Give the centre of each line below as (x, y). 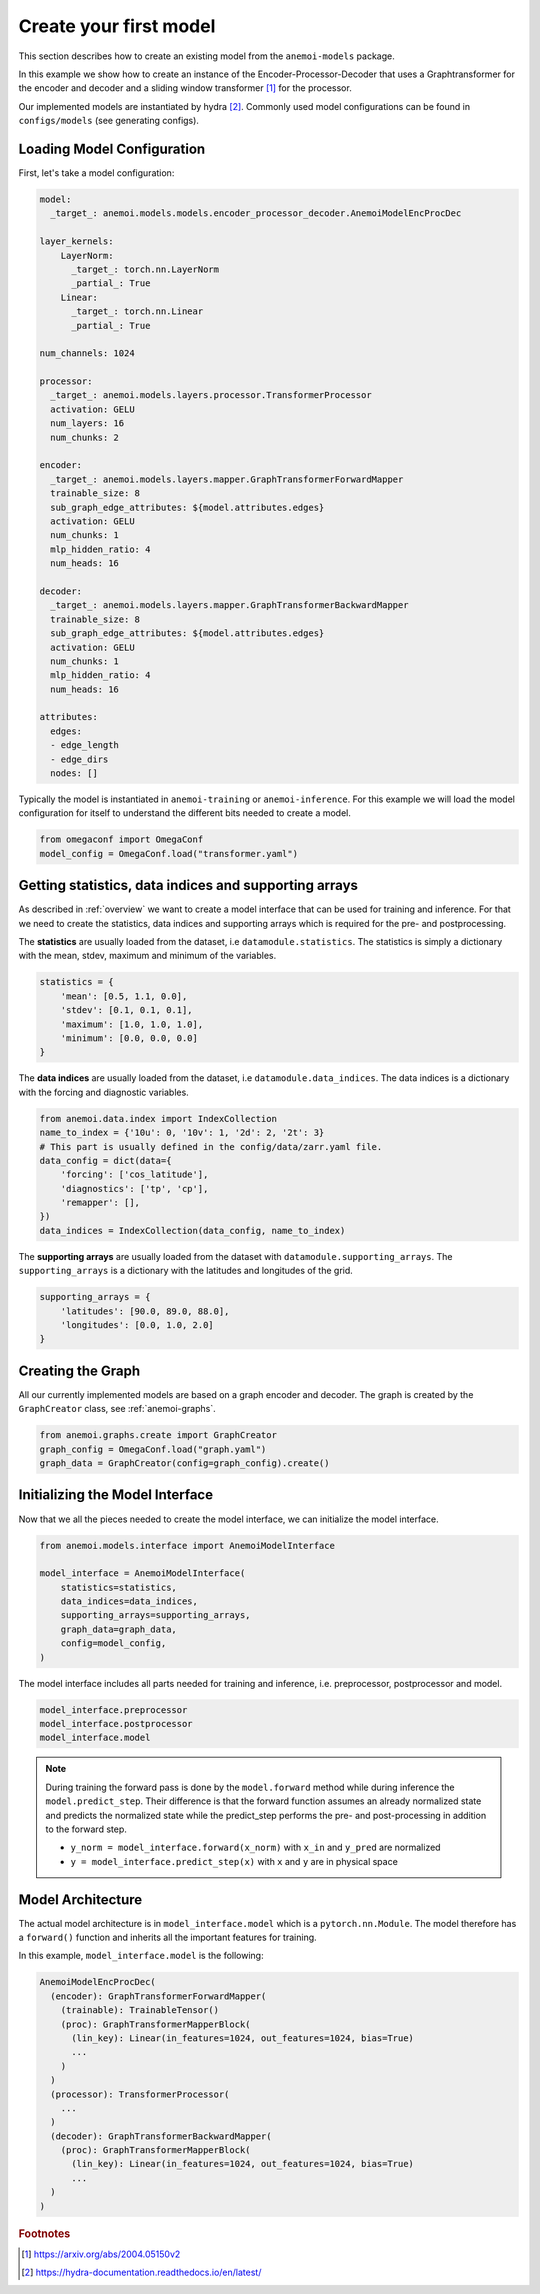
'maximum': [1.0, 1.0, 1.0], (132, 1024)
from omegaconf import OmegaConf (121, 839)
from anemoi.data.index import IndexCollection (158, 1118)
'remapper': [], (100, 1203)
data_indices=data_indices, (129, 1601)
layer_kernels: (76, 241)
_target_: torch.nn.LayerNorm (145, 269)
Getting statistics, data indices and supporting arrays (188, 885)
